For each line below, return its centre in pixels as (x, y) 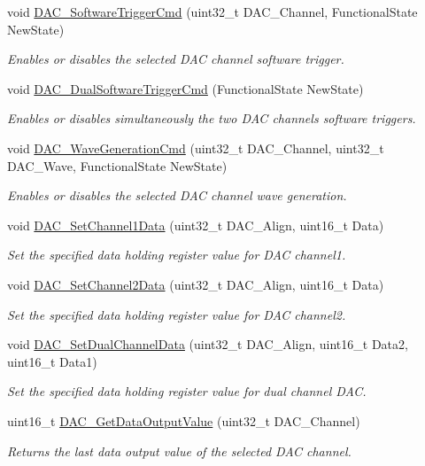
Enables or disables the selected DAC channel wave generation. (177, 195)
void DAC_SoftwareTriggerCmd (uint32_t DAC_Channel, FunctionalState (212, 12)
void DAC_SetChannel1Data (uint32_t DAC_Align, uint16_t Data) (196, 225)
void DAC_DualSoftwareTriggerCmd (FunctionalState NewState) (185, 88)
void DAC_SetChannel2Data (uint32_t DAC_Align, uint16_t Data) (196, 284)
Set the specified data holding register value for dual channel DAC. (187, 391)
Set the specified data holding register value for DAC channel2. (177, 314)
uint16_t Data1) (52, 361)
